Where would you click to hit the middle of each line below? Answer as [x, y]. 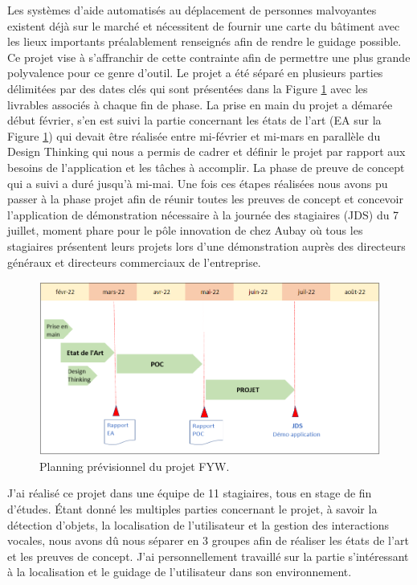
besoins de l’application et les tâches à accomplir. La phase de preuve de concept [206, 167]
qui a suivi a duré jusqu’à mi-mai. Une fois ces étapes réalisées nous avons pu [198, 183]
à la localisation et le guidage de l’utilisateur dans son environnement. [180, 572]
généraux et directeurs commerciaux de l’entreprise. [134, 262]
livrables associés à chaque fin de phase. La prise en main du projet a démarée [200, 104]
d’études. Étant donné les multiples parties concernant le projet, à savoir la [192, 509]
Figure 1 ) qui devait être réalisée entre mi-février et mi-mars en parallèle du [194, 135]
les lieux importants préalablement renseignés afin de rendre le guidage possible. [204, 41]
